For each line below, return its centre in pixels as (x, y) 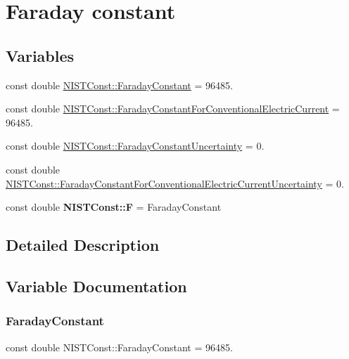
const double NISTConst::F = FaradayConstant (114, 207)
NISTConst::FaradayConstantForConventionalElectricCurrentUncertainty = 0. (175, 183)
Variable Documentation (96, 286)
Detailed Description (83, 245)
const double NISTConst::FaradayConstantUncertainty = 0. (135, 146)
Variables (40, 55)
